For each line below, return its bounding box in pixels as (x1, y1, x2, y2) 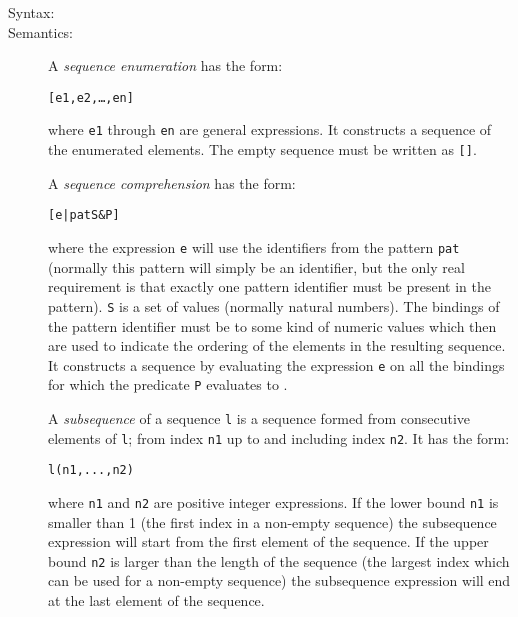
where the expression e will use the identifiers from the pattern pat (48, 237, 460, 257)
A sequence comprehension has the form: (48, 172, 296, 193)
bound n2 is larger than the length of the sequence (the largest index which (48, 550, 510, 571)
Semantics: (8, 21, 74, 42)
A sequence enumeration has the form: (48, 55, 283, 76)
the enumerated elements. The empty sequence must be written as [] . (48, 139, 477, 160)
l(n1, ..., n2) (48, 463, 134, 478)
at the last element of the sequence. (48, 590, 265, 611)
